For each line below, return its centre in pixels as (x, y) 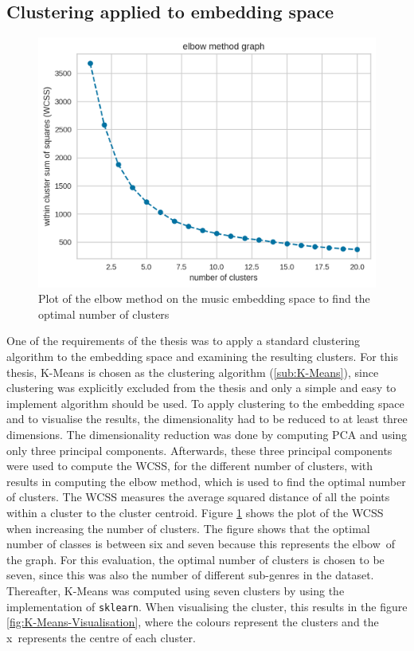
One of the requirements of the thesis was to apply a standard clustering (183, 341)
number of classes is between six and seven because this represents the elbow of (201, 544)
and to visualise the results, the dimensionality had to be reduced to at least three (207, 419)
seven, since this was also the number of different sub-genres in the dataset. (190, 575)
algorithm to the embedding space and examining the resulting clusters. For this (202, 357)
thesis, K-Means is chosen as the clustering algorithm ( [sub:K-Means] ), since (193, 372)
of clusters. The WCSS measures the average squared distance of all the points (198, 497)
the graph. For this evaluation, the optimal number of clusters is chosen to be (195, 559)
